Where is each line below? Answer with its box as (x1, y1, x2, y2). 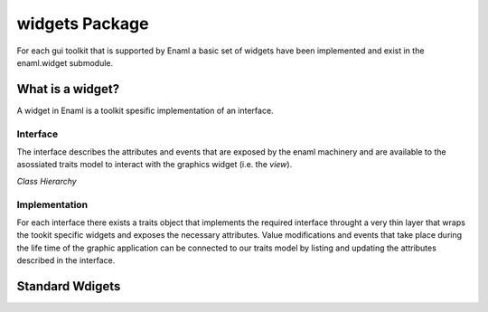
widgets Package (16, 14, 149, 33)
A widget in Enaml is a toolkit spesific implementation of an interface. (16, 105, 275, 116)
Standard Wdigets (16, 279, 121, 294)
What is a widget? (16, 81, 120, 97)
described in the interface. (16, 255, 116, 266)
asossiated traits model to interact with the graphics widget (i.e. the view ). (16, 159, 293, 170)
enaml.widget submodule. (16, 57, 114, 68)
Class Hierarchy (16, 175, 77, 186)
